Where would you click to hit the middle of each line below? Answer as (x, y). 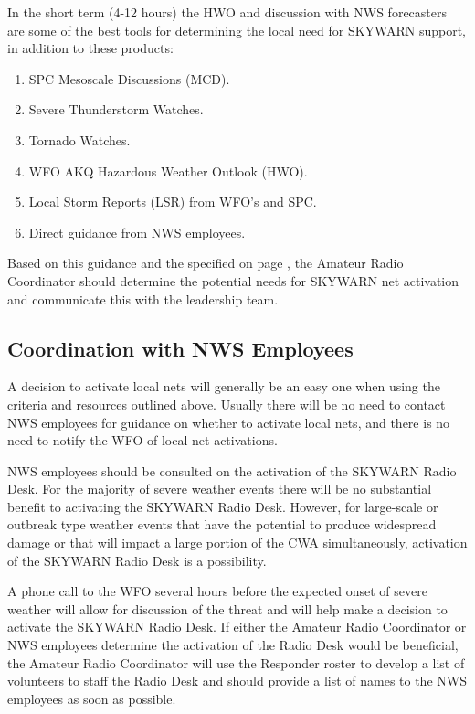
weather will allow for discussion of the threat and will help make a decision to (227, 608)
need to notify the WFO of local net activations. (142, 440)
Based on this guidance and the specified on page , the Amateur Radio (206, 263)
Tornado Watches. (79, 139)
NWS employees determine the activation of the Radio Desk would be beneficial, (233, 645)
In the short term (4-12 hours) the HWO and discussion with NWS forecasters (227, 12)
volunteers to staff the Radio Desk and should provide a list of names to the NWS (237, 681)
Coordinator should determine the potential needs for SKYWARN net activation (233, 280)
